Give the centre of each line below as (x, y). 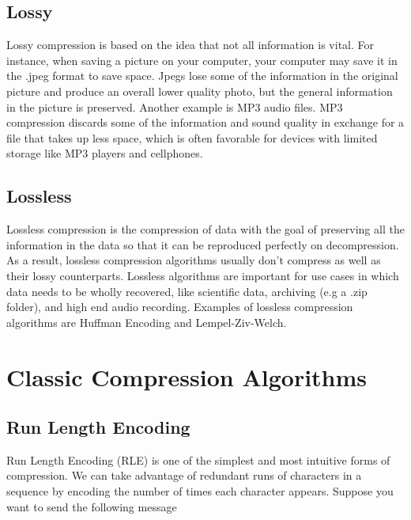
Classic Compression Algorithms (187, 376)
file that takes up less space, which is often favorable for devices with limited (192, 137)
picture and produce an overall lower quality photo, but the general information (200, 91)
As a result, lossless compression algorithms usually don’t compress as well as (194, 260)
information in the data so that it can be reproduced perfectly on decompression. (203, 244)
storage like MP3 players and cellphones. (105, 153)
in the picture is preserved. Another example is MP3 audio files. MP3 (175, 106)
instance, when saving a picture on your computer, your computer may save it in (202, 60)
